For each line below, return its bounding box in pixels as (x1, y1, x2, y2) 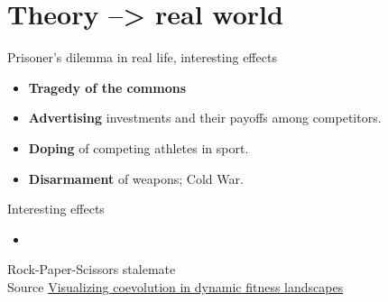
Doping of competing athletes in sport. (28, 138, 249, 157)
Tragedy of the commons (28, 78, 186, 96)
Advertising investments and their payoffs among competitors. (28, 108, 382, 127)
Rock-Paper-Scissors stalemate (7, 260, 176, 279)
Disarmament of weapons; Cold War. (28, 169, 244, 188)
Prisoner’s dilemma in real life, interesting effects (7, 48, 277, 67)
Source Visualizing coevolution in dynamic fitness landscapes (7, 277, 344, 296)
